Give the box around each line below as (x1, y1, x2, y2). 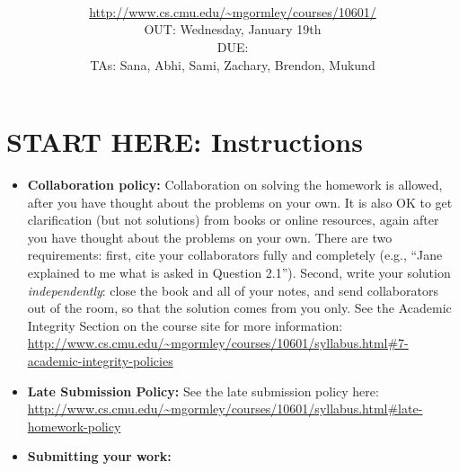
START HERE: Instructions (6, 123, 363, 160)
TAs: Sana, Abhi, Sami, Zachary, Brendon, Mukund (90, 55, 375, 74)
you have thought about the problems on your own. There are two (27, 227, 393, 246)
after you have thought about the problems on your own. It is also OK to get (27, 192, 453, 211)
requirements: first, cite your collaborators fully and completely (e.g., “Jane (27, 245, 443, 264)
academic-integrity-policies (27, 351, 173, 370)
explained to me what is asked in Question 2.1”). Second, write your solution (27, 263, 451, 282)
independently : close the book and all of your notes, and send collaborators (27, 280, 438, 299)
